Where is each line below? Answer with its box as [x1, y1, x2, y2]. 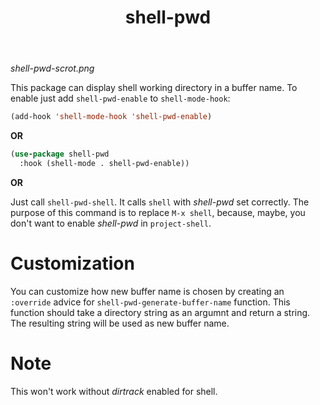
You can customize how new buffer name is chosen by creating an [10, 285, 285, 297]
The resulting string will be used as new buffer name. [10, 317, 230, 329]
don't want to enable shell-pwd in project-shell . [10, 217, 212, 229]
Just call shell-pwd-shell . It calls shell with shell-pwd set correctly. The [10, 196, 310, 208]
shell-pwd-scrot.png [10, 62, 95, 75]
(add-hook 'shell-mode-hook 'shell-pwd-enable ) [10, 112, 213, 122]
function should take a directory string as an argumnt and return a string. [10, 306, 311, 318]
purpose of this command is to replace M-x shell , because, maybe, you [10, 206, 306, 218]
